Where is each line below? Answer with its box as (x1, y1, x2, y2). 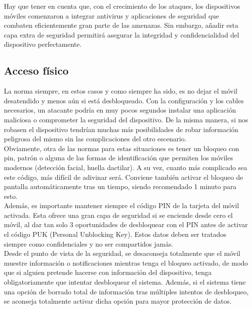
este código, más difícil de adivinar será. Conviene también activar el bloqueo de (4, 172, 243, 182)
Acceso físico (4, 63, 69, 78)
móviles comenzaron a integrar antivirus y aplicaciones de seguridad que (4, 10, 219, 20)
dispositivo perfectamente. (4, 39, 82, 49)
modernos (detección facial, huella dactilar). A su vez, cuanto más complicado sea (4, 162, 248, 172)
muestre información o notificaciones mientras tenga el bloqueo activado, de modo (4, 257, 248, 268)
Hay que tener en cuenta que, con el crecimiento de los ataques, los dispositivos (4, 1, 240, 11)
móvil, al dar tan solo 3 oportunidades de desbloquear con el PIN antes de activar (4, 219, 248, 230)
